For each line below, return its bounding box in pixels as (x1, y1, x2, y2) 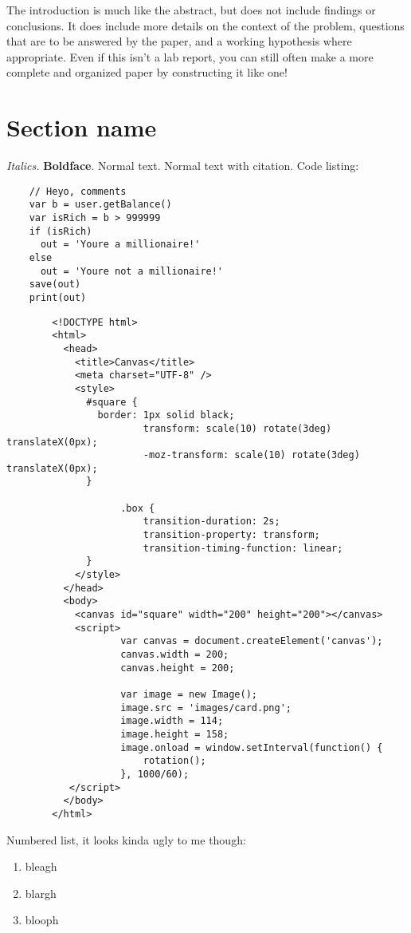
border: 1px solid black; (97, 409, 235, 421)
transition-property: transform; (143, 529, 320, 541)
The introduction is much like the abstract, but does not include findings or (6, 2, 376, 18)
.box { (120, 502, 155, 514)
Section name (6, 111, 157, 144)
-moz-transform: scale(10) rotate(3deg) (143, 449, 360, 461)
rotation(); (143, 755, 206, 767)
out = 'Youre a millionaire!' (40, 239, 201, 251)
